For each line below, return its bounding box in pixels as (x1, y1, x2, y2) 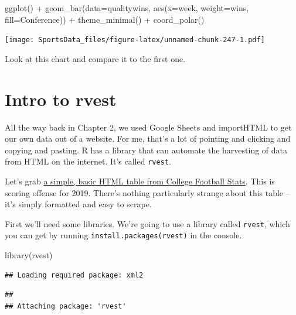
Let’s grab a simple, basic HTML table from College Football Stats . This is (5, 175, 275, 187)
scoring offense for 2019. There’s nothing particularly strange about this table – (5, 186, 290, 198)
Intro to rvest (5, 87, 117, 111)
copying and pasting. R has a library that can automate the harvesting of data (5, 143, 288, 156)
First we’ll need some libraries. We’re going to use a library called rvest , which (5, 217, 290, 230)
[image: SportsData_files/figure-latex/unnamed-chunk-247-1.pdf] (5, 36, 265, 44)
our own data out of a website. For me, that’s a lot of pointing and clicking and (5, 132, 291, 145)
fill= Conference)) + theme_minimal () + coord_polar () (5, 13, 205, 25)
